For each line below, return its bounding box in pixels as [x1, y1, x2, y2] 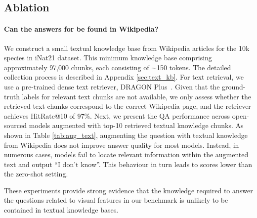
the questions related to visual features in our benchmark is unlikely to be [4, 195, 228, 205]
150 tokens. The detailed [157, 62, 231, 72]
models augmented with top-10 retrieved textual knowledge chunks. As [29, 120, 244, 131]
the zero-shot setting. [4, 169, 68, 179]
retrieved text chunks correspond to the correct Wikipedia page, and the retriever [4, 101, 251, 111]
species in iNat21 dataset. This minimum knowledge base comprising [4, 52, 212, 63]
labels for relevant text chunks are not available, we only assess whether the [22, 91, 251, 101]
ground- [222, 81, 246, 91]
